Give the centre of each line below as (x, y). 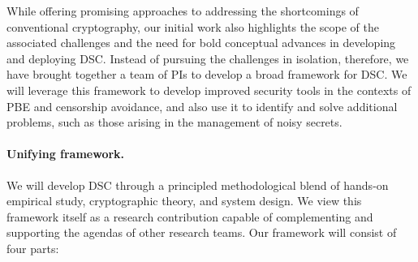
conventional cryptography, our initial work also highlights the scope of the (193, 26)
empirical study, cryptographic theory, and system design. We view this (184, 201)
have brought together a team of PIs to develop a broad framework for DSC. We (207, 74)
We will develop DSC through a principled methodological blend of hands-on (198, 185)
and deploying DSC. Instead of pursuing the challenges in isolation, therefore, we (208, 58)
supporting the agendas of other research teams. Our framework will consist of (202, 232)
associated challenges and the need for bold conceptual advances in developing (201, 43)
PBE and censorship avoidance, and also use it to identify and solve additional (202, 106)
